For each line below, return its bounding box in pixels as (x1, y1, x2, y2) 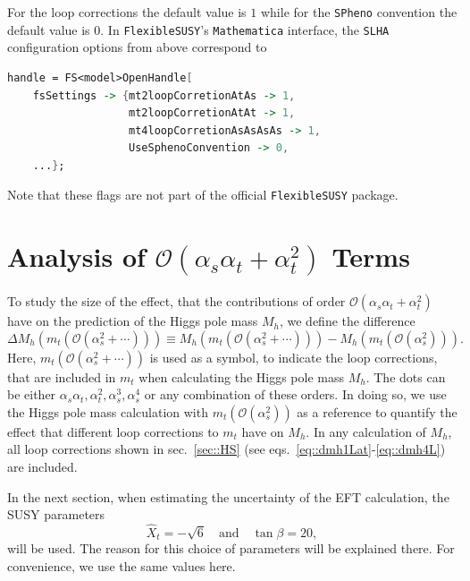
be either (7, 385, 56, 404)
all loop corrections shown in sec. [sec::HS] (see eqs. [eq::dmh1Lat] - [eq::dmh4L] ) (7, 440, 446, 458)
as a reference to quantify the (297, 402, 457, 421)
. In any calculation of (306, 422, 426, 440)
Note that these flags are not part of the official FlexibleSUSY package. (7, 185, 399, 204)
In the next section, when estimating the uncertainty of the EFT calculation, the (7, 487, 449, 506)
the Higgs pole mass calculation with (7, 402, 208, 421)
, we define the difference (279, 312, 415, 330)
